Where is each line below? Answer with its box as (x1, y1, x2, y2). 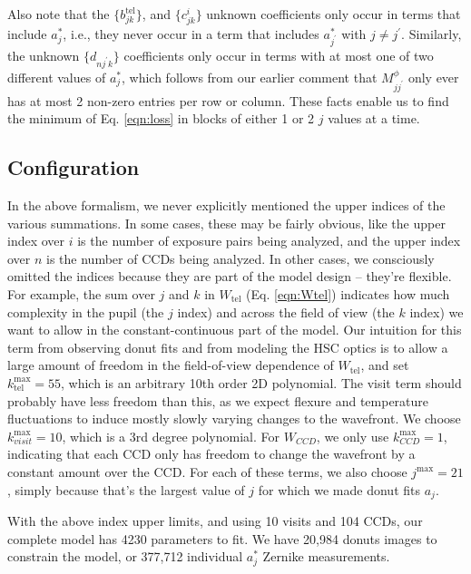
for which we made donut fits (258, 480, 420, 499)
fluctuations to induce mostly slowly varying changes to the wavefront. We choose (7, 409, 461, 428)
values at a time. (328, 109, 420, 128)
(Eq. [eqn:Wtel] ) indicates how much (246, 285, 450, 303)
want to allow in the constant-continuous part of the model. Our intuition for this (7, 320, 462, 339)
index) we (409, 302, 464, 321)
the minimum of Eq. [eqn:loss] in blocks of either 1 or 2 (7, 109, 315, 128)
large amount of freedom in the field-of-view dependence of (7, 355, 334, 375)
